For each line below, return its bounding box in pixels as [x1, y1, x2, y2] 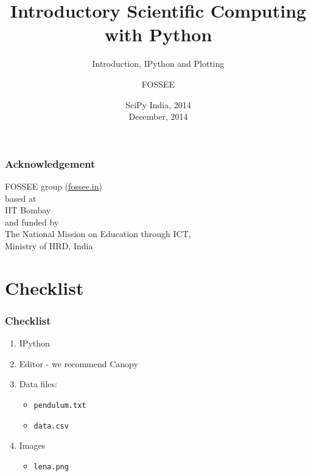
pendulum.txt [33, 401, 86, 410]
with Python [104, 22, 212, 47]
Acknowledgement [5, 156, 96, 171]
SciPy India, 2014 [125, 98, 191, 111]
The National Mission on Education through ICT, [5, 227, 191, 240]
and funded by [5, 215, 59, 228]
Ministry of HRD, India [5, 239, 93, 252]
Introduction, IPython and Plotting [92, 57, 225, 70]
